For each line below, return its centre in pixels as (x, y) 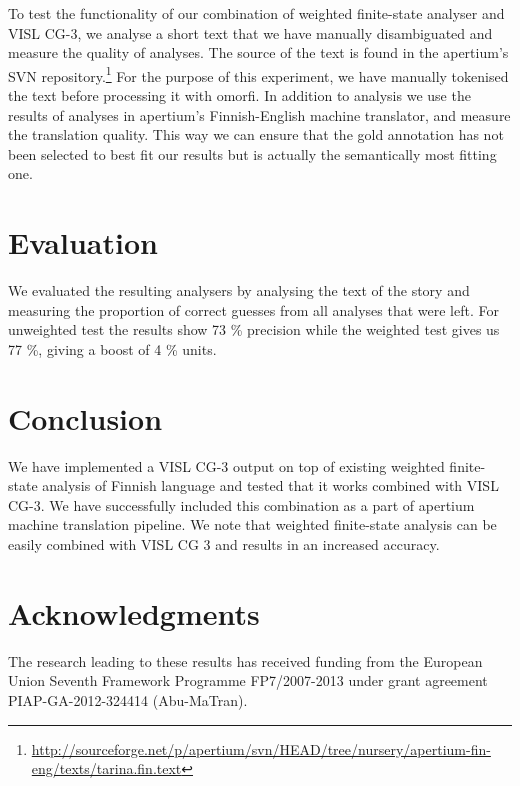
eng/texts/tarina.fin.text (106, 768)
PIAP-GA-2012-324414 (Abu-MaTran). (128, 699)
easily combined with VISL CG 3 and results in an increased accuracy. (224, 544)
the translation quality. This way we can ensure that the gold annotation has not (256, 134)
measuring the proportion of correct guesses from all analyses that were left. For (253, 309)
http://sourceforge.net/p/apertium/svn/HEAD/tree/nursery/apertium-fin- (261, 748)
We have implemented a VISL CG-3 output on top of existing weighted (226, 465)
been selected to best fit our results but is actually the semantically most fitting (252, 153)
